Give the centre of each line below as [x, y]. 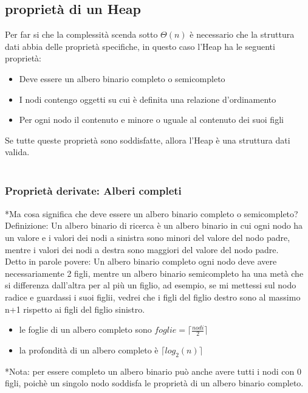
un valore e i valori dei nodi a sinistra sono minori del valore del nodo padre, [148, 237]
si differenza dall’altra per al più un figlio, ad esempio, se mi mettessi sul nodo [151, 285]
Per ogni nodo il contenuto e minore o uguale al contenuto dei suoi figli [151, 120]
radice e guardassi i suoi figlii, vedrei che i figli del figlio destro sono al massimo [153, 297]
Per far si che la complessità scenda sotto [81, 34]
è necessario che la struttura [242, 34]
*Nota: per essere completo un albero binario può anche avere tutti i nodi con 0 [153, 371]
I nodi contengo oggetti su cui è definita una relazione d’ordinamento [148, 99]
